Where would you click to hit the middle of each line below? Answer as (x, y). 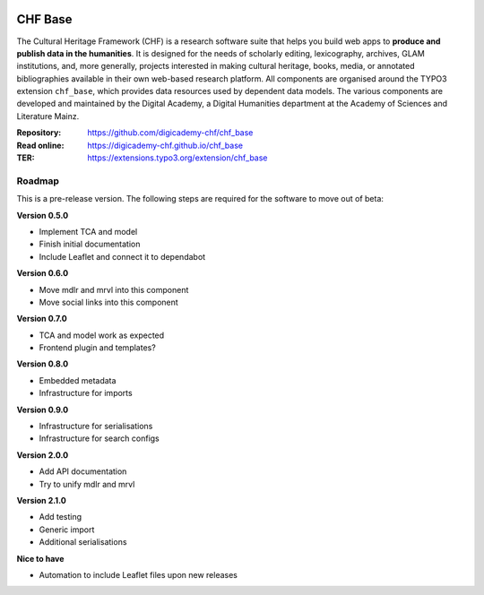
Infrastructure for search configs (99, 438)
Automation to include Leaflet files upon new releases (138, 574)
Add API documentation (83, 471)
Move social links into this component (108, 302)
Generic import (67, 530)
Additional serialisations (83, 542)
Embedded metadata (78, 380)
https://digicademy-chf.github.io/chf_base (165, 145)
